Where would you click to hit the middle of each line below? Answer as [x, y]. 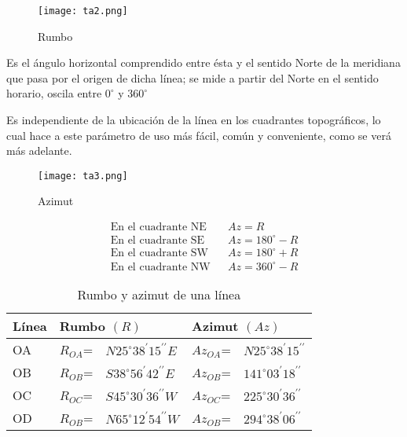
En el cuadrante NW [160, 267]
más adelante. [39, 151]
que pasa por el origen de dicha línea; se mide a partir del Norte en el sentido [192, 77]
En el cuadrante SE [158, 240]
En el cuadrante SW [159, 253]
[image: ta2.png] [83, 11]
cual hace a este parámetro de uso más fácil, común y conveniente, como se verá [199, 135]
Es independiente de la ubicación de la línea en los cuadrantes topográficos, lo [194, 120]
